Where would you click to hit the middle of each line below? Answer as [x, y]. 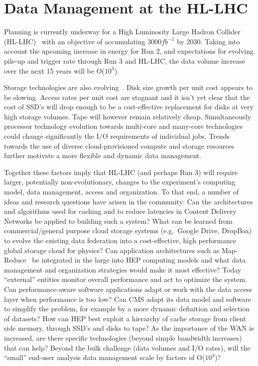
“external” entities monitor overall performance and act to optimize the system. [126, 279]
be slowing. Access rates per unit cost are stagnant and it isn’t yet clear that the [127, 97]
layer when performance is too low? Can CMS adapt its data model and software [128, 299]
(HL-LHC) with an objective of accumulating [75, 41]
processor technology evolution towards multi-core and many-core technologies [124, 126]
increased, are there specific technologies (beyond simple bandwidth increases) [123, 337]
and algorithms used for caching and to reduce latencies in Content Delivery [120, 211]
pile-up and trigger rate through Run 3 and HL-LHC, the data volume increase [125, 60]
